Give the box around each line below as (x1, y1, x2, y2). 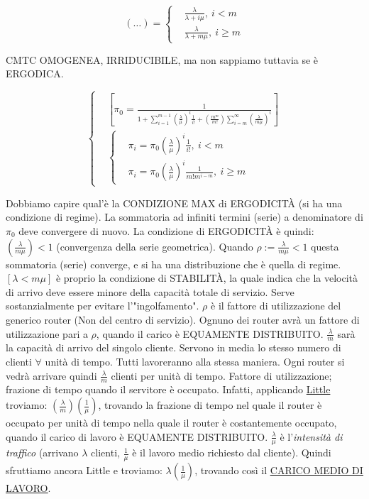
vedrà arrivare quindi (6, 368, 97, 383)
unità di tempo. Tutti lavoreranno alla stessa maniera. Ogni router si (45, 353, 345, 368)
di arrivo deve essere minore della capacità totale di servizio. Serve (6, 284, 294, 299)
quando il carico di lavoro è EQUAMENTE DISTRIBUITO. (6, 429, 268, 444)
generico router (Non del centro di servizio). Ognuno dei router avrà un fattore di (6, 312, 360, 327)
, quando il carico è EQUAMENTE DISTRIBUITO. (96, 326, 324, 341)
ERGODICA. (6, 66, 64, 81)
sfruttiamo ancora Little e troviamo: (6, 463, 163, 478)
